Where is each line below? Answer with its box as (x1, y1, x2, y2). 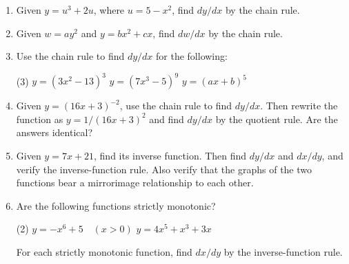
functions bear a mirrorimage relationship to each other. (16, 175, 254, 190)
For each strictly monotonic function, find (16, 245, 192, 259)
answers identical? (16, 125, 93, 140)
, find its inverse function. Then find (94, 148, 247, 163)
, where (93, 3, 125, 16)
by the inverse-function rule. (223, 245, 343, 259)
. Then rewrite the (260, 98, 338, 113)
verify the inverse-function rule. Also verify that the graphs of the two (16, 162, 312, 176)
